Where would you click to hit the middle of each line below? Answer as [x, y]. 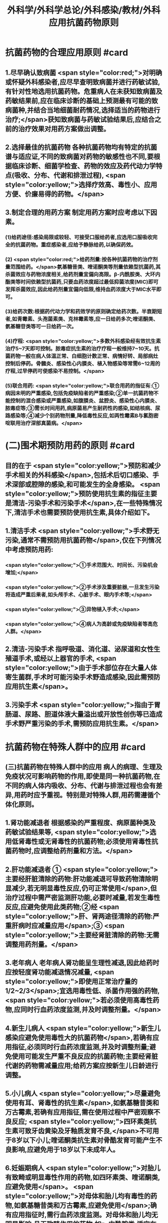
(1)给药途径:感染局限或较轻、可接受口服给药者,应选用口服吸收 [79, 238]
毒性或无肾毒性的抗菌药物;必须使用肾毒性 [88, 842]
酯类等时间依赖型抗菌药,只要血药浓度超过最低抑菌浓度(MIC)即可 [82, 282]
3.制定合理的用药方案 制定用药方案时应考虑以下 [78, 213]
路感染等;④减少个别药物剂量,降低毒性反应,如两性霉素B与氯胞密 [82, 416]
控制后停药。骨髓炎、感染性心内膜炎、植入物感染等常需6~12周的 [83, 364]
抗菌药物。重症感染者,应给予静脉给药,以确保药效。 [76, 245]
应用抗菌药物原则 [84, 23]
